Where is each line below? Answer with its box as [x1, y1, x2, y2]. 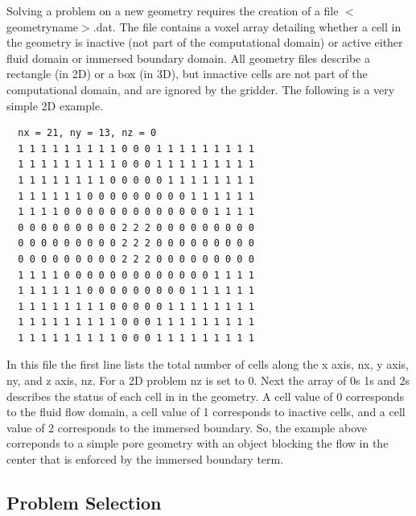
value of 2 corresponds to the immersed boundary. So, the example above [6, 419, 367, 436]
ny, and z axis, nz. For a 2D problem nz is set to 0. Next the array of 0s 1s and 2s [6, 372, 410, 389]
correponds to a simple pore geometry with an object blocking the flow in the [6, 435, 389, 452]
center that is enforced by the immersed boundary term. [6, 451, 284, 468]
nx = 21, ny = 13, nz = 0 [18, 127, 157, 139]
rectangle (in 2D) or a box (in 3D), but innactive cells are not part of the [6, 65, 368, 82]
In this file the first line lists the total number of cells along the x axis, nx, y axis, [6, 356, 409, 373]
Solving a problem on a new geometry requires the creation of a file [6, 2, 339, 19]
